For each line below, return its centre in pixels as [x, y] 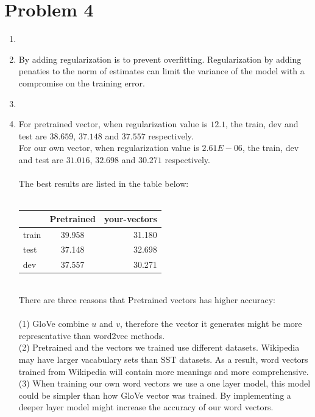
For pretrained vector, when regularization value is [113, 124]
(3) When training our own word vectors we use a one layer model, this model [165, 383]
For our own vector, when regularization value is [109, 148]
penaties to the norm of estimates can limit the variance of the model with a [161, 71]
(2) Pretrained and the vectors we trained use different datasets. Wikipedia [159, 347]
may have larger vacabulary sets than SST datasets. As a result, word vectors [163, 359]
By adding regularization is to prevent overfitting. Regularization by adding [160, 59]
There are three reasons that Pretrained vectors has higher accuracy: [147, 299]
